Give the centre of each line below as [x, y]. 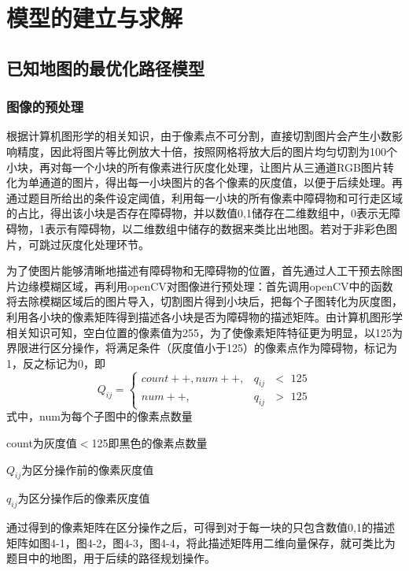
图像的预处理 [45, 107]
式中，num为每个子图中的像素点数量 [99, 416]
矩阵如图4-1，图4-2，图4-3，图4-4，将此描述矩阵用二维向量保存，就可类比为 [201, 542]
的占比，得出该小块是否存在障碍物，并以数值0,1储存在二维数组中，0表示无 [198, 213]
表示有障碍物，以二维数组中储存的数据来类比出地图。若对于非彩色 [215, 228]
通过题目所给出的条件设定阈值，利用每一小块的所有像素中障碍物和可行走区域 [204, 197]
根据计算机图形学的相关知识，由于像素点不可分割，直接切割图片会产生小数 [199, 136]
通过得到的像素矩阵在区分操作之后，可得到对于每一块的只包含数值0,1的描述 [201, 527]
